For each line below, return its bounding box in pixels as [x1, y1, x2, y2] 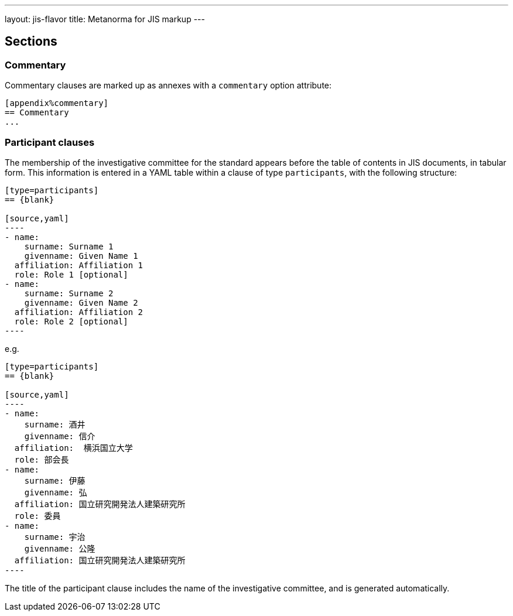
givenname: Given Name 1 [24, 251, 138, 261]
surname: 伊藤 [24, 475, 85, 485]
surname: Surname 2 [24, 288, 114, 298]
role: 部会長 [14, 454, 69, 464]
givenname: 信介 [24, 431, 95, 441]
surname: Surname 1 [24, 241, 114, 251]
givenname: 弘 [24, 487, 87, 497]
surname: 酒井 [24, 419, 85, 429]
